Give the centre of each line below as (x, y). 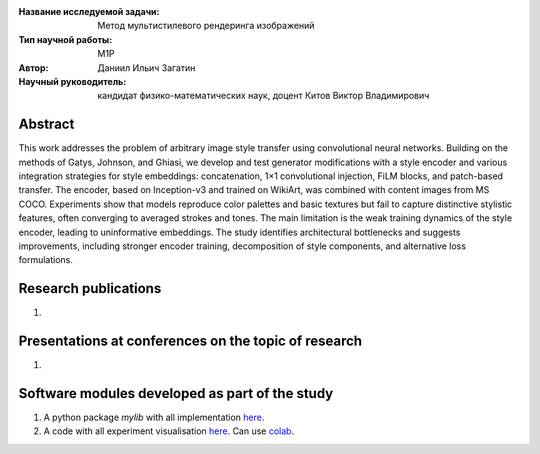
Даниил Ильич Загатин (146, 67)
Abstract (46, 124)
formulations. (46, 260)
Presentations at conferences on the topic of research (190, 341)
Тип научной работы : (65, 39)
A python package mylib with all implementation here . (154, 417)
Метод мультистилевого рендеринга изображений (206, 26)
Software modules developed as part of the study (176, 393)
